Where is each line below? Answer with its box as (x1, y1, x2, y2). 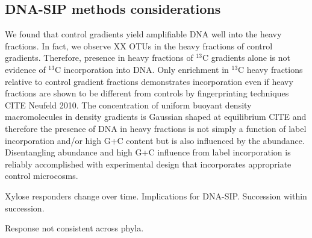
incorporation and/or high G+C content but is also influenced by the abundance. (5, 134, 305, 146)
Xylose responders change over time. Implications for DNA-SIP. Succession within (5, 189, 307, 202)
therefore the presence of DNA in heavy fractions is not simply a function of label (5, 122, 307, 134)
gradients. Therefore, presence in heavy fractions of (5, 51, 193, 64)
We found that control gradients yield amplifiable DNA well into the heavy (5, 28, 282, 40)
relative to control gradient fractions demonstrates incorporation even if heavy (5, 75, 293, 87)
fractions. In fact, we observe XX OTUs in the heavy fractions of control (5, 39, 273, 52)
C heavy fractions (238, 63, 303, 75)
